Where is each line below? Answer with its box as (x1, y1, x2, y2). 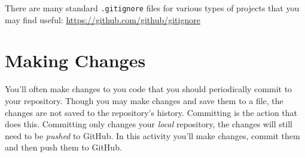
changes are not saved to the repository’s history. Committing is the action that (5, 106, 298, 118)
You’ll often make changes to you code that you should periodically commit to (5, 83, 292, 95)
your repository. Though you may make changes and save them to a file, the (5, 94, 283, 106)
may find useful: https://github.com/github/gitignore (5, 13, 200, 26)
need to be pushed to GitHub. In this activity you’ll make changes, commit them (5, 129, 300, 142)
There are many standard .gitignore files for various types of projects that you (5, 2, 300, 14)
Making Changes (5, 48, 146, 73)
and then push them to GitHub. (5, 141, 122, 153)
